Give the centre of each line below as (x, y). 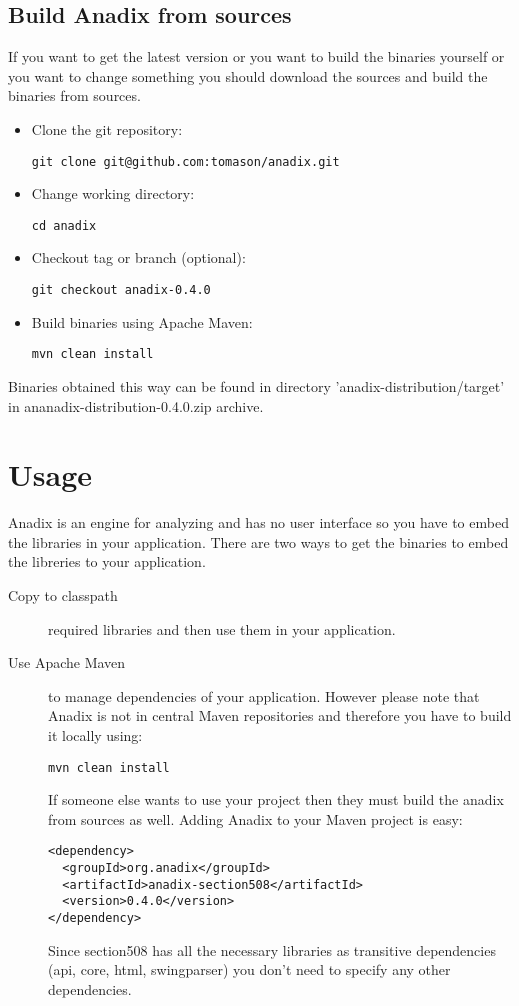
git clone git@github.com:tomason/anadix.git (185, 161)
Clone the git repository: (107, 128)
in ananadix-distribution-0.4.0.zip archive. (136, 405)
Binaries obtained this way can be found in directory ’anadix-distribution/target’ (256, 385)
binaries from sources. (74, 95)
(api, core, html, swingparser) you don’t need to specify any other (249, 969)
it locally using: (95, 735)
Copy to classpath (63, 595)
